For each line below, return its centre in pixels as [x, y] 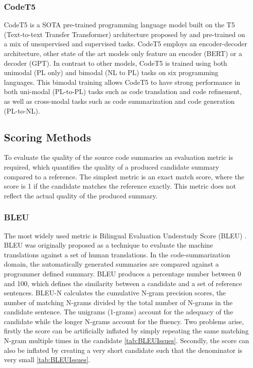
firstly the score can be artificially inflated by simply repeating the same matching [126, 331]
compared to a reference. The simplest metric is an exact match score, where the [124, 176]
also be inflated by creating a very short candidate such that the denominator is [123, 350]
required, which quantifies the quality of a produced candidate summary [112, 166]
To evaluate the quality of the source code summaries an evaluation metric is [118, 157]
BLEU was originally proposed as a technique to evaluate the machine [108, 245]
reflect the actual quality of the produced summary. [81, 195]
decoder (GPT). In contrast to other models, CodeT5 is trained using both [116, 63]
